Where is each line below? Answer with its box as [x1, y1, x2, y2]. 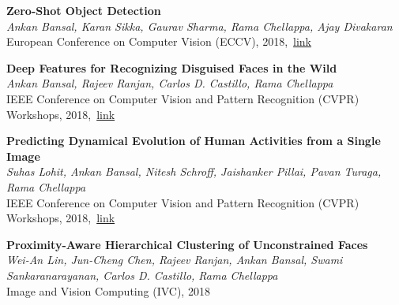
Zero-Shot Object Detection [6, 2, 161, 18]
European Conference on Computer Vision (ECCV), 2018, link [6, 33, 312, 50]
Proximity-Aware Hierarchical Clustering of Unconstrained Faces [6, 236, 368, 252]
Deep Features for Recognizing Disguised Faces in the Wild [6, 59, 337, 76]
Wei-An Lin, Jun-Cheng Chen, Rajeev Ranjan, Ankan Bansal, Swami [6, 251, 343, 268]
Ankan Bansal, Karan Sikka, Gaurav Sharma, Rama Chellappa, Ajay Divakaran [6, 17, 393, 34]
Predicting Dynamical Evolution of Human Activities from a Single [6, 132, 381, 149]
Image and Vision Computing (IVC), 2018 [6, 282, 210, 299]
